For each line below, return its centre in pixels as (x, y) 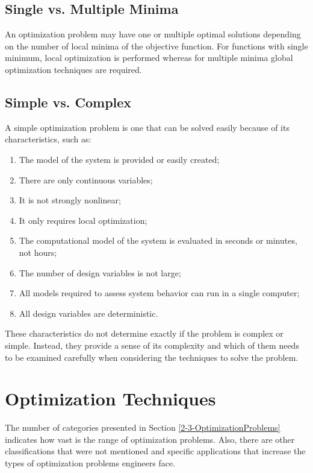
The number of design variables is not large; (100, 272)
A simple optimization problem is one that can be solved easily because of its (147, 127)
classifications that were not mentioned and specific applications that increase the (155, 451)
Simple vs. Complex (68, 102)
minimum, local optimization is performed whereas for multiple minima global (149, 58)
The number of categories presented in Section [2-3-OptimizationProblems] (143, 427)
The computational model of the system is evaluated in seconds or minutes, (158, 240)
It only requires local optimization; (83, 220)
